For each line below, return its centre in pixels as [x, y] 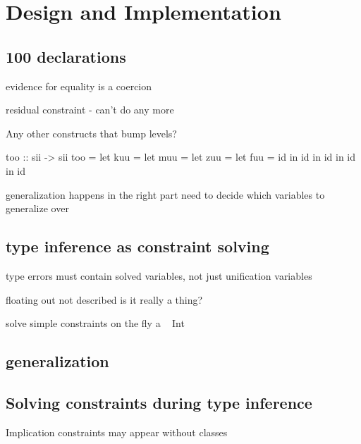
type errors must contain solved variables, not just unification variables [159, 275]
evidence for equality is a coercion [79, 86]
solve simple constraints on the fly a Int [95, 323]
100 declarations [66, 56]
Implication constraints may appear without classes [117, 432]
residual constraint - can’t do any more [90, 110]
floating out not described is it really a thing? [104, 299]
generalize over [37, 208]
